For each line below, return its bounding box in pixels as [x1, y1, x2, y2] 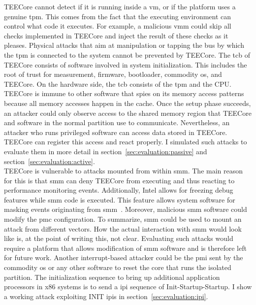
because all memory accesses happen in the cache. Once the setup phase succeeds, [4, 98, 251, 108]
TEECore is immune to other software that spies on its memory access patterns [4, 88, 244, 99]
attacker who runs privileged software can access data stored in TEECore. [4, 127, 227, 137]
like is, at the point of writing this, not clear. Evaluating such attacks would [4, 233, 233, 243]
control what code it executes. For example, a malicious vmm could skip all [4, 21, 231, 31]
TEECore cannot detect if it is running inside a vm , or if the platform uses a [4, 1, 236, 11]
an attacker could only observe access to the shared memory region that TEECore [4, 107, 252, 118]
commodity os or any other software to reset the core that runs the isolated [4, 262, 231, 272]
